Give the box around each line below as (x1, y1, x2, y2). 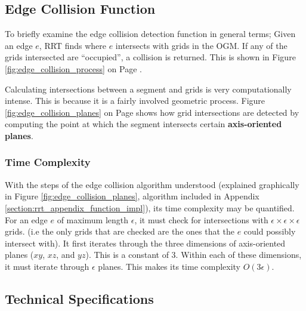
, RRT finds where (39, 39, 106, 51)
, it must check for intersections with (134, 213, 268, 226)
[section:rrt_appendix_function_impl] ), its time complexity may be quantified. (5, 201, 295, 214)
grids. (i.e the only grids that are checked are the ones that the (5, 225, 234, 238)
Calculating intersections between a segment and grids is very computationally (5, 82, 292, 95)
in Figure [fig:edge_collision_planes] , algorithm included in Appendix (5, 190, 259, 202)
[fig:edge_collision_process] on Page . (5, 62, 142, 75)
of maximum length (57, 213, 129, 226)
